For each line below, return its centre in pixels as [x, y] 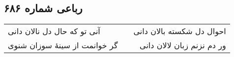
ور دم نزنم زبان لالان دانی [183, 45]
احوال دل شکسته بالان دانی [180, 31]
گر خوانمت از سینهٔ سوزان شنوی [63, 45]
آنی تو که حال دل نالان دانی [54, 31]
